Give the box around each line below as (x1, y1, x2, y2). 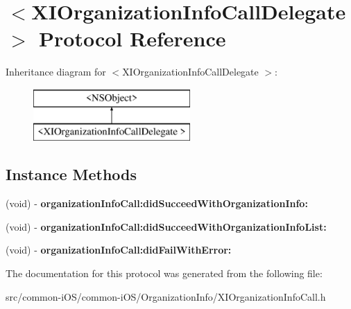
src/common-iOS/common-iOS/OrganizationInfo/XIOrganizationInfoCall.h (6, 289, 326, 303)
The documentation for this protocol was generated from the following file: (6, 266, 323, 281)
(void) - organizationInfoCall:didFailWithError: (6, 242, 232, 257)
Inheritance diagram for (6, 64, 106, 79)
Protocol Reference (39, 24, 226, 53)
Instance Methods (6, 164, 137, 185)
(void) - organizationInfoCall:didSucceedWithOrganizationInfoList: (6, 219, 327, 233)
